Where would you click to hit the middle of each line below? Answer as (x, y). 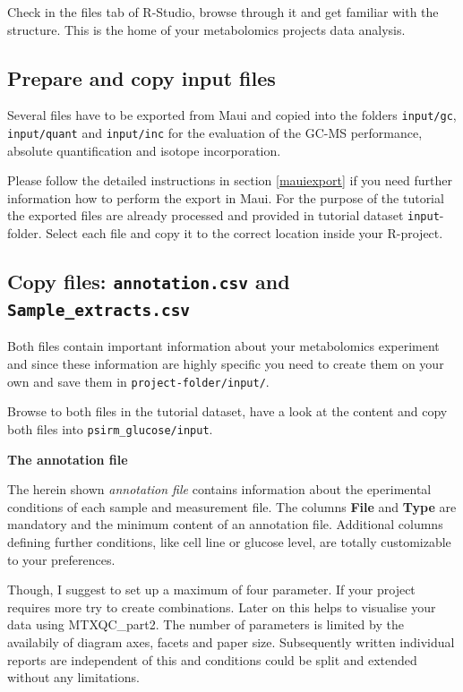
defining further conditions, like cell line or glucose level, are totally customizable (229, 541)
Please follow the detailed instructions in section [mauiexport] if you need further (230, 180)
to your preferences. (61, 559)
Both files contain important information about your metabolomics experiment (223, 346)
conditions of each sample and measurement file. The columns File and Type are (232, 506)
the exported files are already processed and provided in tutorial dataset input (223, 215)
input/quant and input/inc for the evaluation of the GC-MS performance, (215, 133)
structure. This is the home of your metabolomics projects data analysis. (206, 29)
